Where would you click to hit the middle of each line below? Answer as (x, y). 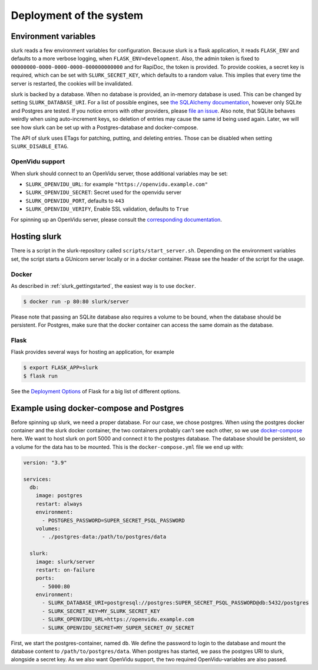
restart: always (59, 504)
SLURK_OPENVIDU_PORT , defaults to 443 (75, 201)
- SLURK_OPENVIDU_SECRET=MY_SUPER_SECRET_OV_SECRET (118, 628)
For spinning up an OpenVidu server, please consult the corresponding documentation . (116, 220)
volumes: (48, 528)
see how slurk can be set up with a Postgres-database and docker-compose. (105, 127)
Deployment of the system (77, 15)
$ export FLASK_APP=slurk (61, 368)
